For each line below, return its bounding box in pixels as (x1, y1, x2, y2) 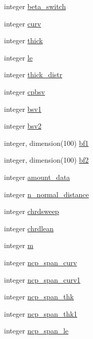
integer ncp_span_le (4, 325, 69, 336)
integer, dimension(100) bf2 (4, 155, 89, 165)
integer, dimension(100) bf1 (4, 137, 89, 148)
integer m (4, 240, 33, 251)
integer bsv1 (4, 103, 42, 114)
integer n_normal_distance (4, 189, 89, 199)
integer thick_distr (4, 69, 63, 80)
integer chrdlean (4, 223, 54, 233)
